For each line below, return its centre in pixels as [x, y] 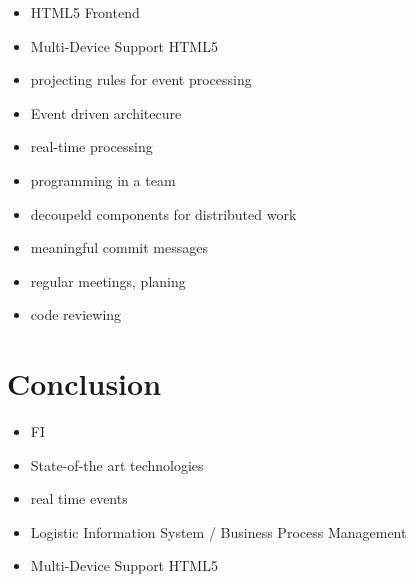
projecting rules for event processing [141, 79]
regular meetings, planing [108, 280]
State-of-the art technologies [117, 464]
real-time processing [91, 146]
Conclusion [84, 383]
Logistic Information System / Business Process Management [218, 531]
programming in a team [103, 179]
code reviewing [76, 314]
